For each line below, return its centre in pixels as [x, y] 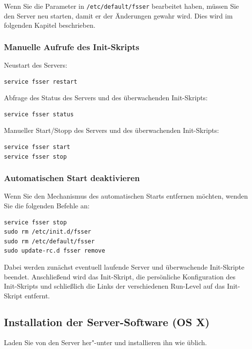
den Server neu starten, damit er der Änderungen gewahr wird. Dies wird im [118, 15]
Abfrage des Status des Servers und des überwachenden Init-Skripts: [106, 98]
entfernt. [37, 295]
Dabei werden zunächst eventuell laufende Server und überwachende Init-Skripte [124, 267]
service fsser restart [41, 82]
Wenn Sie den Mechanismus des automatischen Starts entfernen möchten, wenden [126, 196]
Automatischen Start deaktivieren [72, 178]
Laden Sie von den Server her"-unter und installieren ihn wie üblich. [106, 342]
